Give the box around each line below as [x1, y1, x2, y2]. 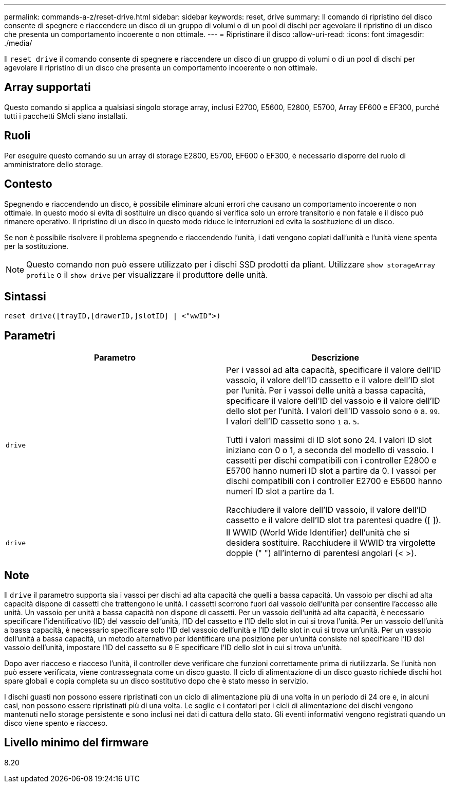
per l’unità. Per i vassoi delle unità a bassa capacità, [226, 385, 426, 396]
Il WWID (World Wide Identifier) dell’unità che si [226, 527, 410, 538]
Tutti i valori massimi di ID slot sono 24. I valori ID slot [226, 435, 432, 445]
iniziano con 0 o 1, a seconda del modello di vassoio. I [226, 445, 434, 456]
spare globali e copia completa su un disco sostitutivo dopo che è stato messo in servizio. [4, 676, 308, 686]
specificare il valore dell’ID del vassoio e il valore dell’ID [226, 396, 440, 406]
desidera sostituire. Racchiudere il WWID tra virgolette [226, 538, 436, 548]
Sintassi [4, 290, 46, 303]
